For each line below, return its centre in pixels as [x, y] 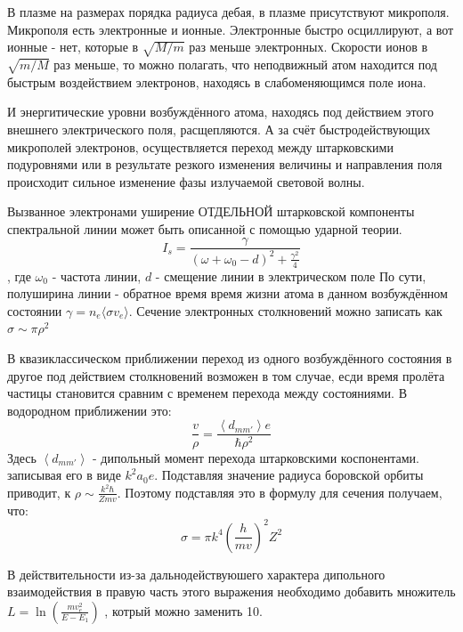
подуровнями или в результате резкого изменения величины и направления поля [225, 164]
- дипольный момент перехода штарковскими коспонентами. [256, 457]
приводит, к [39, 492]
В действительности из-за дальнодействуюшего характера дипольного [196, 574]
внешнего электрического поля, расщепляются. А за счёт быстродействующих [219, 129]
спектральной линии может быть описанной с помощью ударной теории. [205, 228]
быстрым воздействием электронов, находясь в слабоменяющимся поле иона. [217, 81]
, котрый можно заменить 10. [183, 610]
